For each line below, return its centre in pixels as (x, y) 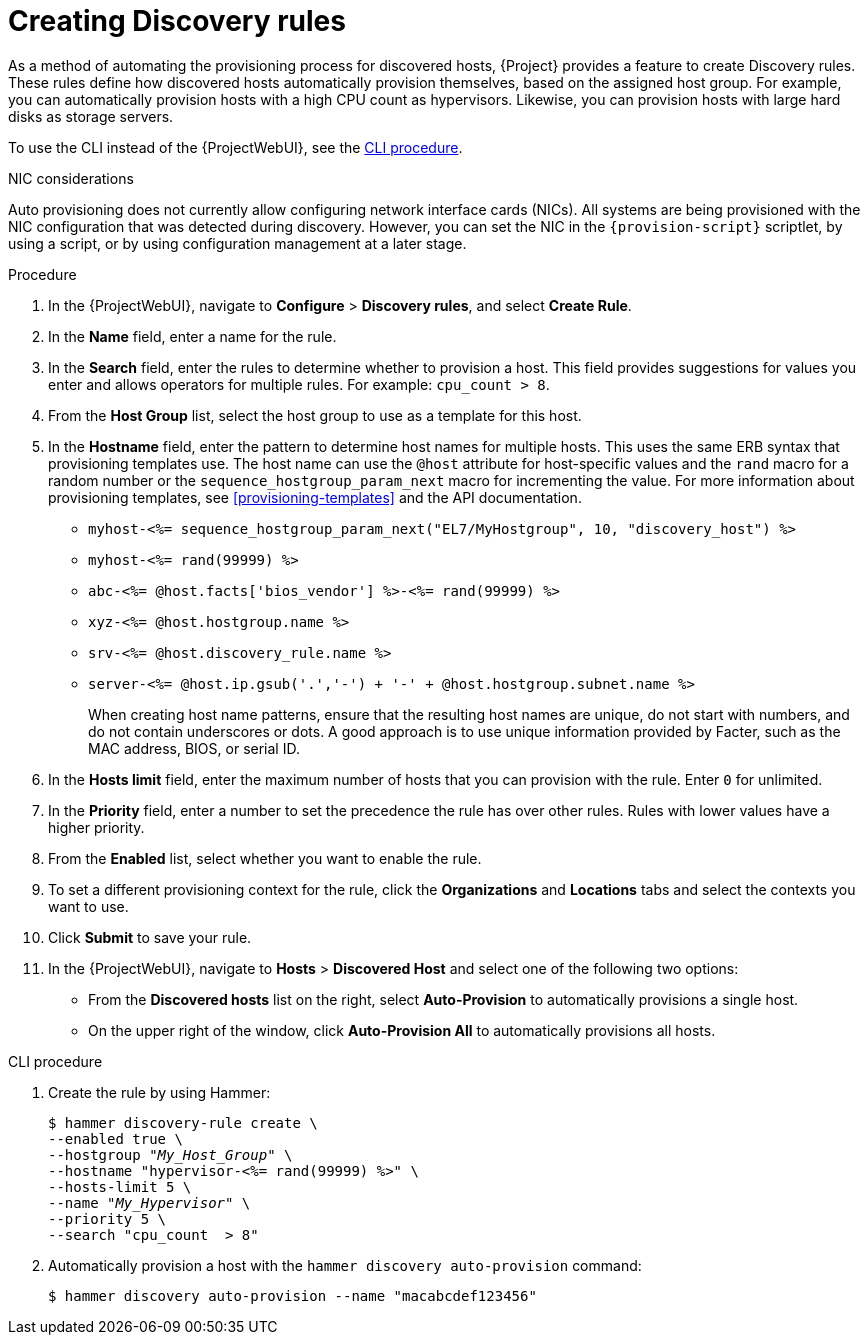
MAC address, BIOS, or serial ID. (194, 748)
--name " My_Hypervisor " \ (149, 1202)
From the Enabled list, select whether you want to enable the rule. (265, 858)
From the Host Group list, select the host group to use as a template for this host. (315, 415)
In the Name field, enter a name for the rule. (192, 336)
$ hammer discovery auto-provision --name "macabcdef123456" (292, 1295)
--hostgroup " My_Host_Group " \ (170, 1154)
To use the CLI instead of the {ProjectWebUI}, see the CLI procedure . (235, 147)
